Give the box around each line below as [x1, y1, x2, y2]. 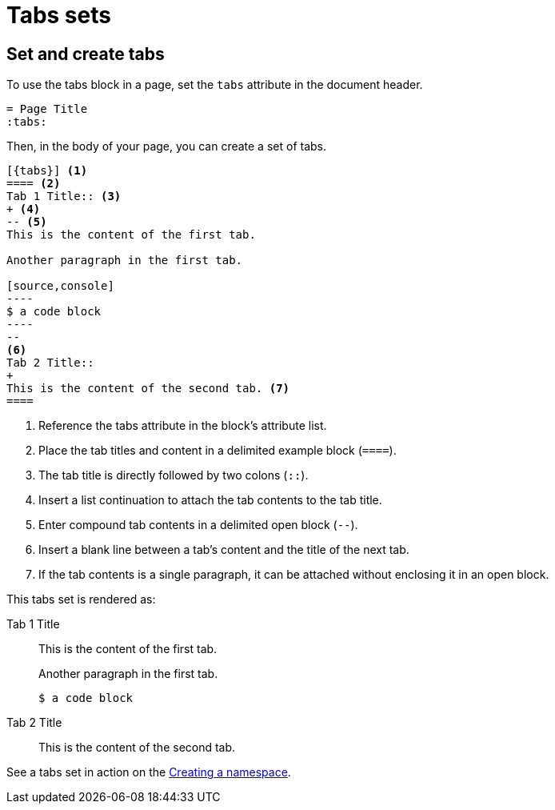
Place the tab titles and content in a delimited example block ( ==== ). [38, 443, 397, 458]
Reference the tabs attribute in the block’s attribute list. [38, 419, 327, 433]
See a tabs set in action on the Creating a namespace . [6, 765, 291, 780]
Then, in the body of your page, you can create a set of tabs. [6, 139, 327, 154]
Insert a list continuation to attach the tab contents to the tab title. [38, 493, 382, 507]
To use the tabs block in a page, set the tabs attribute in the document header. [6, 78, 423, 92]
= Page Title [6, 102, 88, 116]
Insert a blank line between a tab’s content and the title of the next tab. [38, 543, 409, 557]
